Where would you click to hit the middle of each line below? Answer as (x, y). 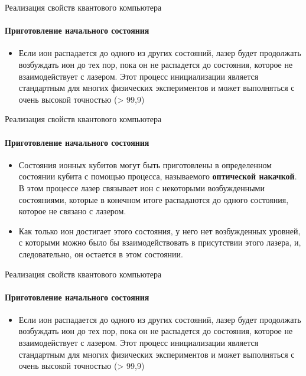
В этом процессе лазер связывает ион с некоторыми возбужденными (141, 187)
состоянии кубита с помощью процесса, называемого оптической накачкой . (158, 176)
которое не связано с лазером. (72, 211)
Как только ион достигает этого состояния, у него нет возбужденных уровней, (159, 230)
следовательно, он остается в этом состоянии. (101, 254)
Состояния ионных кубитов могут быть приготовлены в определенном (145, 164)
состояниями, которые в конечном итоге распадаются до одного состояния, (154, 199)
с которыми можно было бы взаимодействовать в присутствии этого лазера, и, (160, 242)
